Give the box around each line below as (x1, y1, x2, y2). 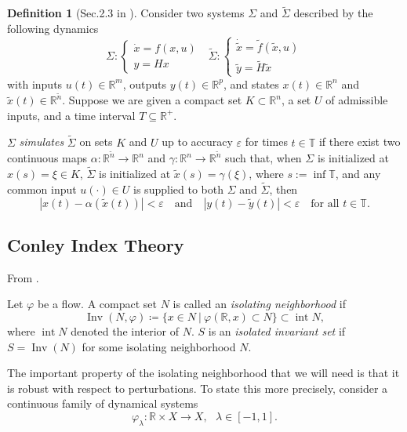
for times (245, 133, 288, 150)
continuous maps (7, 150, 88, 166)
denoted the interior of (71, 322, 180, 339)
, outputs (122, 75, 167, 92)
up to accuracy (162, 133, 233, 150)
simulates (19, 133, 64, 150)
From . (7, 269, 39, 285)
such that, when (224, 150, 302, 166)
